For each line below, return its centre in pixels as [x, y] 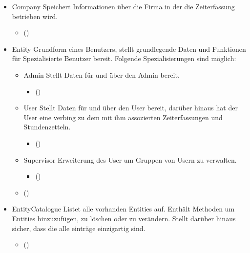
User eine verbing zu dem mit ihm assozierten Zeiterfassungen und [123, 117]
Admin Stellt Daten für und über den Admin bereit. [102, 74]
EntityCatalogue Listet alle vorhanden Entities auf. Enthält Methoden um [123, 209]
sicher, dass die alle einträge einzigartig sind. [79, 228]
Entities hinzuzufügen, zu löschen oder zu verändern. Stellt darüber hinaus [124, 218]
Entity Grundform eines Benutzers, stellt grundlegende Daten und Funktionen [129, 49]
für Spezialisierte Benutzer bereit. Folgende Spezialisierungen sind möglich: [124, 58]
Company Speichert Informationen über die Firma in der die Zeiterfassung [123, 6]
